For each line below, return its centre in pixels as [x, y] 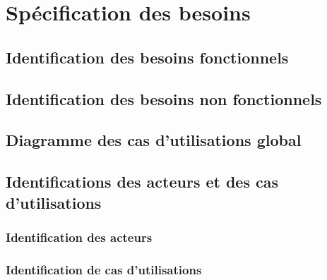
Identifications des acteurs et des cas [142, 182]
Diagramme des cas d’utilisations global [154, 140]
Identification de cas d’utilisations [104, 269]
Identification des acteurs [79, 237]
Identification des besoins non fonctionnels [164, 98]
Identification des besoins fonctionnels [147, 57]
